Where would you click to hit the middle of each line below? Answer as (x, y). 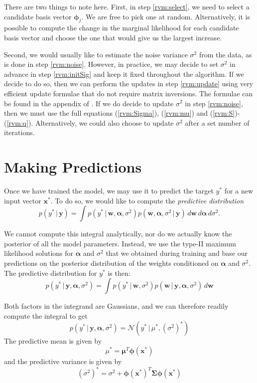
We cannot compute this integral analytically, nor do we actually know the (118, 234)
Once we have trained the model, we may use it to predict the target (109, 191)
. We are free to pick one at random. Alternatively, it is (166, 16)
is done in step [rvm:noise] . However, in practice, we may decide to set (111, 64)
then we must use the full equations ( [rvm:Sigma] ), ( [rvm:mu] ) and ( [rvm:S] (120, 113)
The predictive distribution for (51, 273)
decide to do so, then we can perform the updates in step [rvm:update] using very (129, 84)
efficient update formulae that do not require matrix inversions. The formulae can (128, 93)
